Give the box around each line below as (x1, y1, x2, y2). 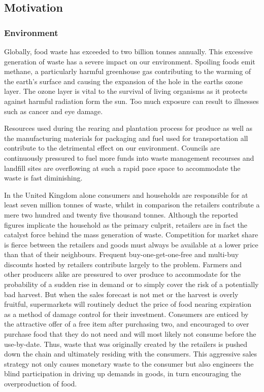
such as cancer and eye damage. (4, 105, 103, 116)
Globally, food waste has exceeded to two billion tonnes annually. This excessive (4, 46, 253, 56)
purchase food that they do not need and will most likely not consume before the (4, 329, 256, 339)
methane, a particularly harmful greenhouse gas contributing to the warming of (4, 66, 251, 77)
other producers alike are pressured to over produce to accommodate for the (4, 269, 241, 279)
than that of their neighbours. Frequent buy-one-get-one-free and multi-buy (4, 249, 239, 260)
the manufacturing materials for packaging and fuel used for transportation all (4, 132, 248, 143)
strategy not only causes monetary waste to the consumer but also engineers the (4, 358, 254, 369)
